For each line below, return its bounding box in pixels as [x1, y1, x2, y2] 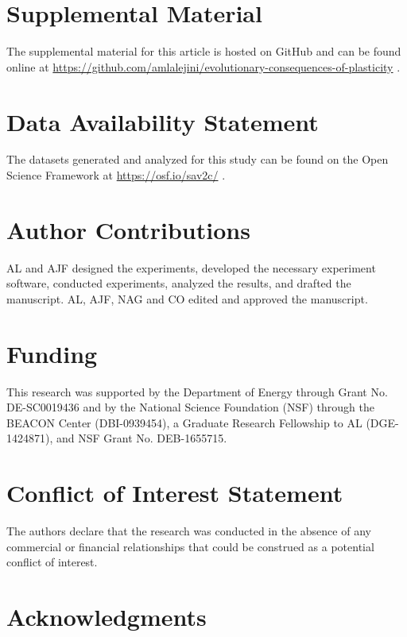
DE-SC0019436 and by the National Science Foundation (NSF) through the [6, 399, 374, 415]
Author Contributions [6, 213, 250, 245]
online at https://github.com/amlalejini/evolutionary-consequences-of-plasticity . [6, 58, 401, 75]
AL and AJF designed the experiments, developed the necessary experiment [6, 259, 376, 276]
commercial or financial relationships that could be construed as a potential [6, 538, 374, 554]
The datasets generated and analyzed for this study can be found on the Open [6, 151, 389, 168]
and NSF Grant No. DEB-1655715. [56, 430, 227, 446]
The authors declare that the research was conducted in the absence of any [6, 523, 371, 539]
